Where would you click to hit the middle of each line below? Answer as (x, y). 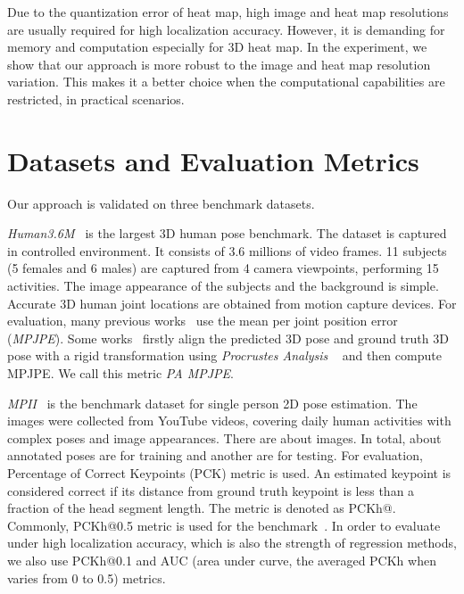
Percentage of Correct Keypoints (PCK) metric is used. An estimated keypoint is (229, 473)
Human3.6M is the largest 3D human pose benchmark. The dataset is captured (227, 233)
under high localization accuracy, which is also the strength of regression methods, (232, 543)
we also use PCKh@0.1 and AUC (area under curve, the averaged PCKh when (222, 560)
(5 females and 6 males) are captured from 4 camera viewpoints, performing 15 (223, 268)
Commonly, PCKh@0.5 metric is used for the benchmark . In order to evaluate (224, 525)
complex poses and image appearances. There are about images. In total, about (224, 437)
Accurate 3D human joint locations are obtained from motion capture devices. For (232, 303)
